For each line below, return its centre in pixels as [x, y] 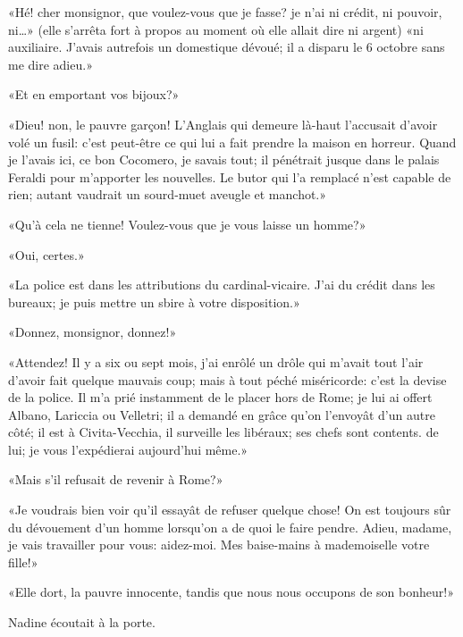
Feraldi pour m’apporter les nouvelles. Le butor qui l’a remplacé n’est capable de [230, 176]
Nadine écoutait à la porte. [82, 622]
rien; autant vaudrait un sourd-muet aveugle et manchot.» [168, 194]
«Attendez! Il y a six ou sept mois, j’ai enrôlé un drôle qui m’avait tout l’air [216, 361]
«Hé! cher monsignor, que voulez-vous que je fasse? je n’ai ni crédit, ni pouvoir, [225, 12]
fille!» [23, 562]
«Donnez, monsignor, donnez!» [93, 332]
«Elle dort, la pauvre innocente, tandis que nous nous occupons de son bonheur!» [231, 592]
